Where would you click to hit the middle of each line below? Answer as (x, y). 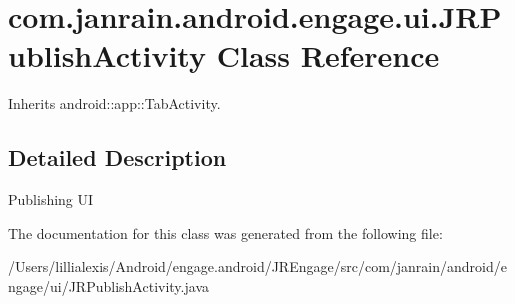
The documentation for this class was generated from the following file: (225, 232)
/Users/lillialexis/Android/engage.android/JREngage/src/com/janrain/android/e (257, 266)
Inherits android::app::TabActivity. (114, 103)
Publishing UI (51, 199)
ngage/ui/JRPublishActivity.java (108, 285)
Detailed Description (117, 157)
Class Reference (328, 55)
